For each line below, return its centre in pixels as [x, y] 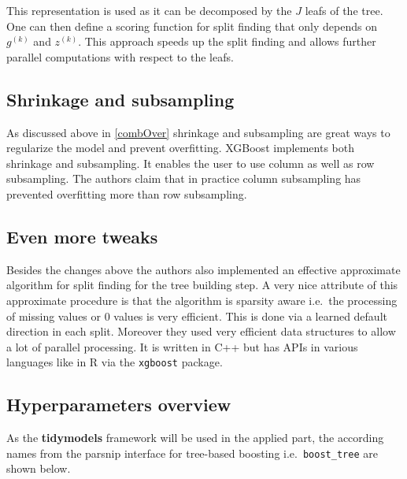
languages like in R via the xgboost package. [115, 362]
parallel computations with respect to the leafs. [120, 56]
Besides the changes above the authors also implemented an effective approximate [203, 269]
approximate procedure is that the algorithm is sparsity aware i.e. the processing [202, 300]
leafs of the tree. [344, 10]
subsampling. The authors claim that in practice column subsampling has [184, 178]
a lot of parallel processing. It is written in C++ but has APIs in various [182, 346]
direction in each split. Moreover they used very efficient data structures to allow [201, 331]
